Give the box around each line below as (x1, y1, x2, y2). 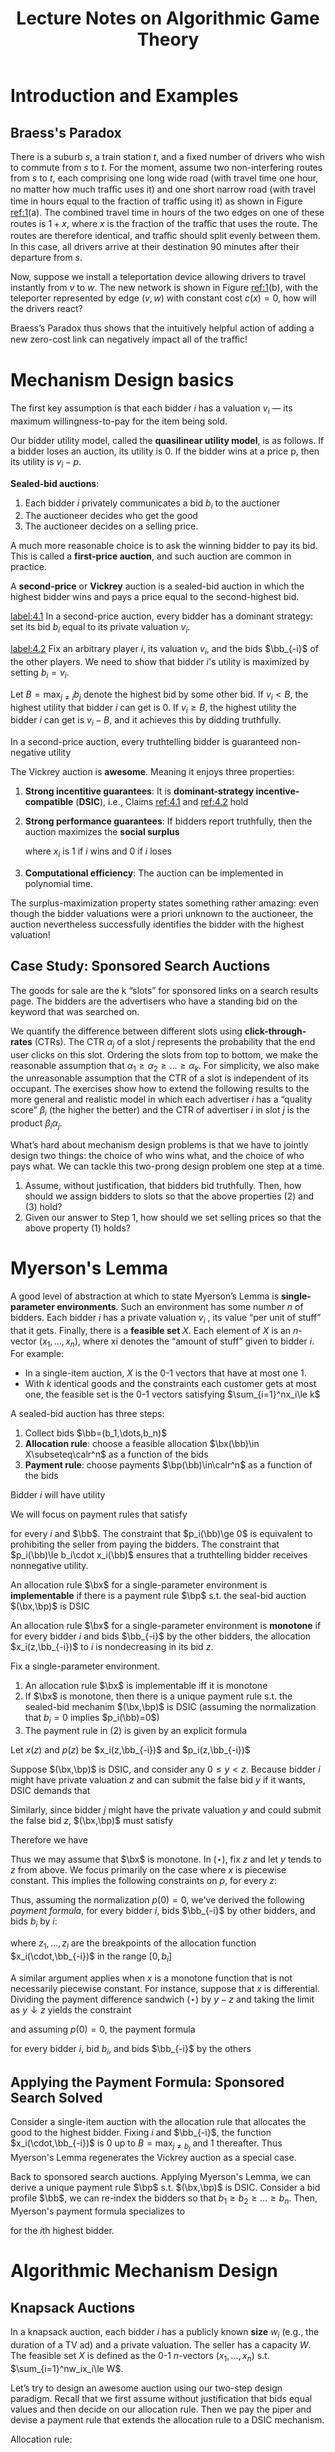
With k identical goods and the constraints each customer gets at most (24, 1378, 317, 1390)
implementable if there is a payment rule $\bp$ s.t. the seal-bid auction (10, 1590, 307, 1602)
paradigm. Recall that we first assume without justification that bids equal (10, 2392, 313, 2404)
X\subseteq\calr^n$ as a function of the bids (24, 1448, 209, 1461)
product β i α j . (10, 1117, 63, 1131)
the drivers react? (10, 303, 83, 314)
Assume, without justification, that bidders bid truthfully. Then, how (24, 1179, 302, 1191)
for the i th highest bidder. (10, 2225, 115, 2237)
